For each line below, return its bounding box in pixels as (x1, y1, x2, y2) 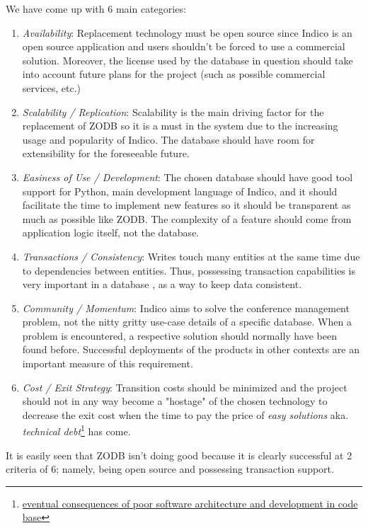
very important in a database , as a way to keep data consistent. (22, 277, 302, 292)
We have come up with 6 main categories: (6, 1, 186, 16)
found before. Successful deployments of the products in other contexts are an (22, 342, 360, 357)
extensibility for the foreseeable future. (22, 146, 190, 161)
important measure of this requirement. (22, 356, 193, 371)
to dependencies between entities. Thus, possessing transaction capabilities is (22, 263, 355, 277)
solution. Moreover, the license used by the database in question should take (22, 52, 353, 67)
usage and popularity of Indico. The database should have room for (22, 132, 315, 147)
